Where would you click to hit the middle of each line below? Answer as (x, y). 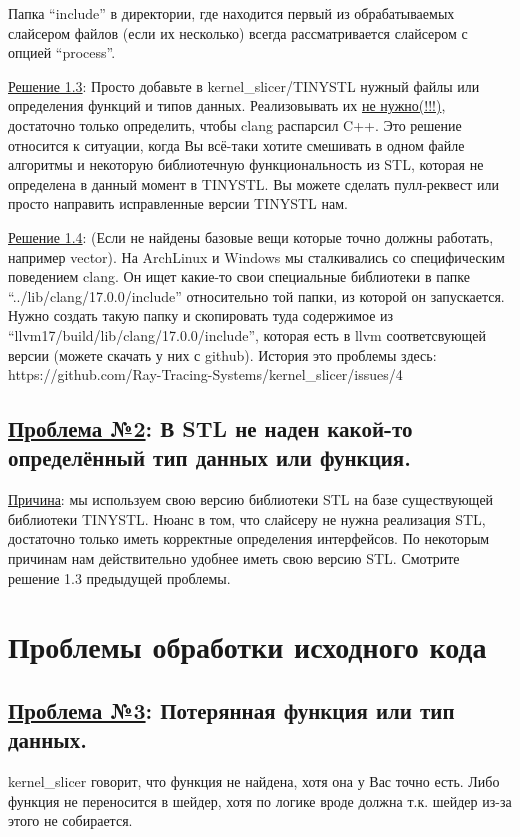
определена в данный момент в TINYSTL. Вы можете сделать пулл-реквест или (253, 183)
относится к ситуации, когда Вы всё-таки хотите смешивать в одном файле (236, 144)
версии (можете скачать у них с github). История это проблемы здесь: (222, 354)
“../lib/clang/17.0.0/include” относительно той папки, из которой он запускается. (256, 295)
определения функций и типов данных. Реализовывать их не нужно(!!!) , (227, 105)
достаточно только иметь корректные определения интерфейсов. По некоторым (249, 538)
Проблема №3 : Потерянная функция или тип (231, 710)
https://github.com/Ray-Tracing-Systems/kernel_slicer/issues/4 (205, 374)
